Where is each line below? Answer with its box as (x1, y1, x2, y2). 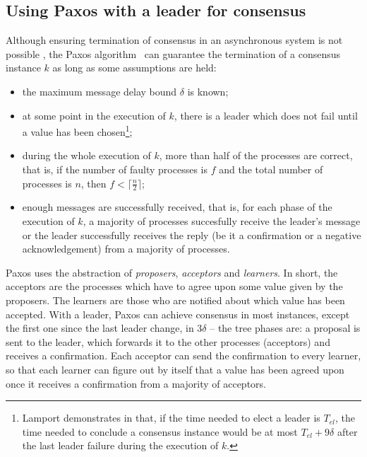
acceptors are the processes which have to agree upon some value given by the (6, 279, 343, 294)
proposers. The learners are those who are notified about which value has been (6, 293, 345, 307)
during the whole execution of (22, 148, 151, 163)
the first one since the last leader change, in (6, 320, 194, 335)
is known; (187, 83, 229, 98)
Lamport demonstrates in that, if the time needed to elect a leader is (22, 410, 320, 425)
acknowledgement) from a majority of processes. (22, 241, 230, 256)
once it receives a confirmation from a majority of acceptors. (6, 376, 266, 391)
